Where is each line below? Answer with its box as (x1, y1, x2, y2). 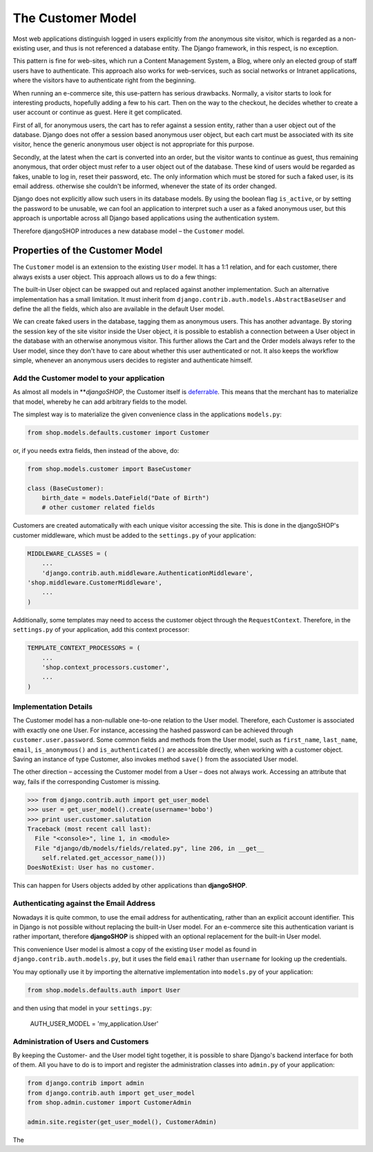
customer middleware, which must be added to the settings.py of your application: (12, 531, 256, 539)
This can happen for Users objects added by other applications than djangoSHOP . (12, 882, 248, 890)
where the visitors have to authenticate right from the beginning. (12, 76, 196, 84)
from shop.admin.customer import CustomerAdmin (27, 1099, 191, 1106)
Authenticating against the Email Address (12, 899, 155, 909)
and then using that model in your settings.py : (12, 1003, 152, 1012)
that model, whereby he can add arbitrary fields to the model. (12, 398, 188, 406)
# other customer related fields (41, 503, 155, 512)
